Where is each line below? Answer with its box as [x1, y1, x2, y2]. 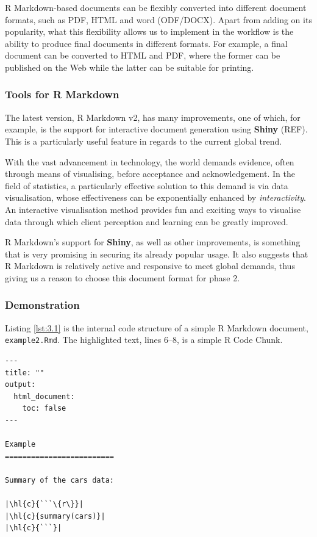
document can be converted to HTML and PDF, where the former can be [5, 49, 280, 62]
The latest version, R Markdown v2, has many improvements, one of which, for [5, 110, 301, 123]
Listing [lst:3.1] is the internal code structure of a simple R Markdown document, [5, 321, 308, 334]
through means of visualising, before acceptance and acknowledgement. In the [5, 167, 295, 180]
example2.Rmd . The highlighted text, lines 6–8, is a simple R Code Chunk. [5, 333, 283, 346]
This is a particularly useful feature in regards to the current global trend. [5, 134, 282, 147]
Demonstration [5, 297, 80, 312]
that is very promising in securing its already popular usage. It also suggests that [5, 247, 308, 260]
